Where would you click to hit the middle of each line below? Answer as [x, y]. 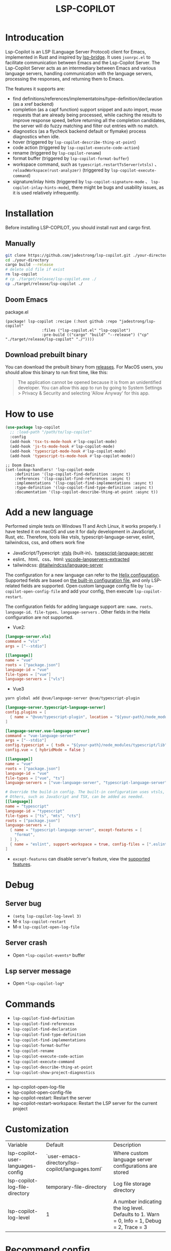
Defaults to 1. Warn [136, 1214]
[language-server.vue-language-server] [48, 731]
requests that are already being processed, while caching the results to [87, 115]
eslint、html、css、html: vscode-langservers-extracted [71, 559]
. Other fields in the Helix [124, 612]
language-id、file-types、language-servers [51, 612]
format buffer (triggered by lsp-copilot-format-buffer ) [71, 158]
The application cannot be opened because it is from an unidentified [89, 382]
